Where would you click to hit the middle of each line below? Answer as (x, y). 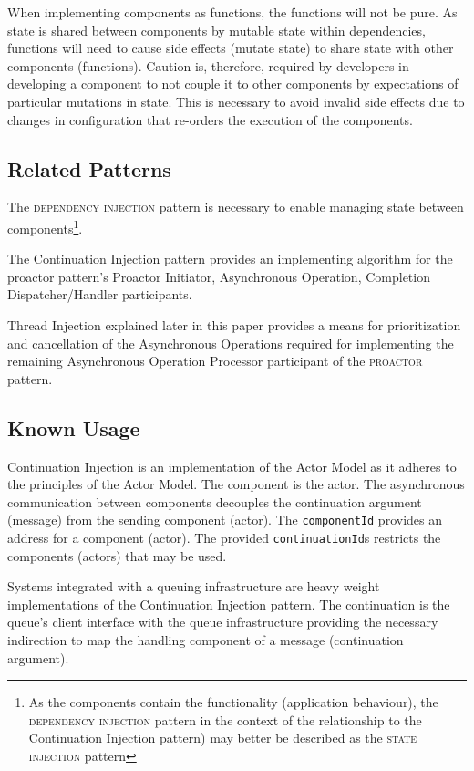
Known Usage (74, 427)
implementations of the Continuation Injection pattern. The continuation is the (229, 604)
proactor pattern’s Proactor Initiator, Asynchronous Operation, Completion (219, 276)
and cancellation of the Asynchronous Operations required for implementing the (231, 343)
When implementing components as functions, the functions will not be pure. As (232, 12)
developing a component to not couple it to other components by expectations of (233, 83)
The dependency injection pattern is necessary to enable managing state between (236, 207)
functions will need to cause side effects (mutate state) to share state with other (231, 48)
